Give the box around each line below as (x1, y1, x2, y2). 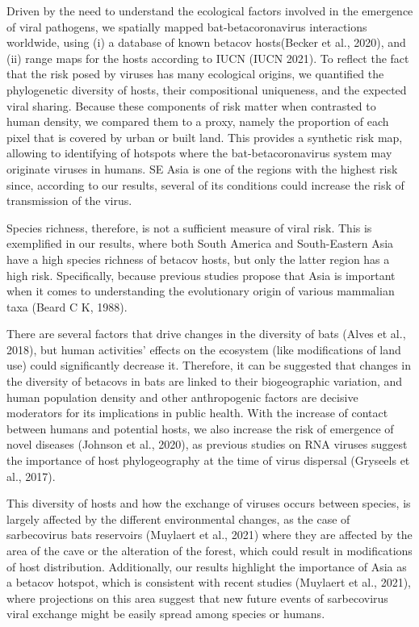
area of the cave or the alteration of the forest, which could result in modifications (6, 542, 413, 558)
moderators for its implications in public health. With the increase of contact (6, 404, 388, 421)
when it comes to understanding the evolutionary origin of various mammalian (6, 282, 395, 299)
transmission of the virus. (6, 192, 132, 209)
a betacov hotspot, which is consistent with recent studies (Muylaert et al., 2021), (6, 574, 412, 591)
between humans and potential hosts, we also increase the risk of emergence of (6, 420, 394, 437)
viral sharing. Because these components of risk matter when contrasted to (6, 97, 376, 114)
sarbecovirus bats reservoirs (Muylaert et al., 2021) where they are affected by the (6, 526, 413, 543)
